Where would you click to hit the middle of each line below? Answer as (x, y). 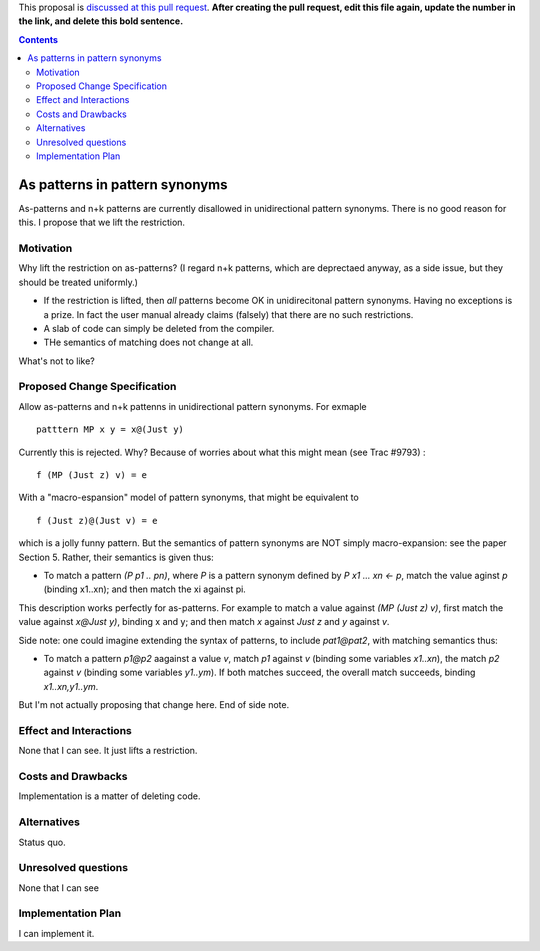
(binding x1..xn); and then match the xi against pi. (145, 589)
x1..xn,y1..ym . (71, 686)
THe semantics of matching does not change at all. (148, 342)
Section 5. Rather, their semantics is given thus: (116, 557)
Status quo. (42, 842)
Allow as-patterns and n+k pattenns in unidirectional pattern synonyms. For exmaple (192, 406)
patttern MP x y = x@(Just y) (110, 429)
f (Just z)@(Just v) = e (97, 520)
